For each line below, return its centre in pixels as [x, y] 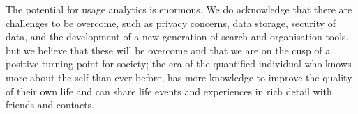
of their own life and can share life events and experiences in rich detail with [169, 91]
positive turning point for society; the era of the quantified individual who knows [179, 64]
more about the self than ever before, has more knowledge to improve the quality [179, 77]
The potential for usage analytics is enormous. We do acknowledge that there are [179, 9]
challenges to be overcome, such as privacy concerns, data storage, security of [171, 23]
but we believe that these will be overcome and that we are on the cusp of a [168, 50]
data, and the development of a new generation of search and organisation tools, [177, 36]
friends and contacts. [50, 105]
